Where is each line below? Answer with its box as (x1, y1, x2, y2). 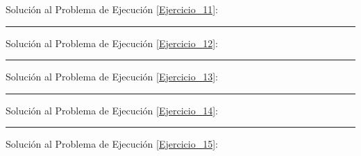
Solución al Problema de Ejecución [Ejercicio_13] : (6, 69, 218, 84)
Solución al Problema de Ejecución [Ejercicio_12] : (6, 35, 218, 50)
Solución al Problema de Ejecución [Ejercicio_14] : (6, 103, 218, 117)
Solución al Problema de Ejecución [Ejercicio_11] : (6, 2, 218, 16)
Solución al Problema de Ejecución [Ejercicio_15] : (6, 137, 218, 151)
